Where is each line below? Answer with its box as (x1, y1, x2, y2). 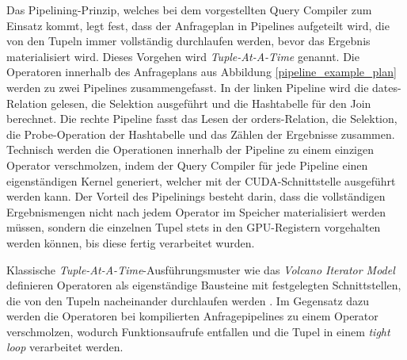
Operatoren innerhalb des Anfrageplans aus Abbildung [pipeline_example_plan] (6, 63, 397, 80)
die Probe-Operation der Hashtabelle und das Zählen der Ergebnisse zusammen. (6, 125, 395, 142)
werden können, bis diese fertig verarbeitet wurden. (6, 234, 255, 251)
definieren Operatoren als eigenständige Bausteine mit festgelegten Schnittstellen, (6, 277, 401, 293)
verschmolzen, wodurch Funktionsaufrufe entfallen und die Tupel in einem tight (6, 323, 390, 339)
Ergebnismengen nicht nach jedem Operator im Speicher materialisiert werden (6, 203, 386, 220)
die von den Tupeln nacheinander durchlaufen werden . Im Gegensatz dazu (6, 292, 370, 308)
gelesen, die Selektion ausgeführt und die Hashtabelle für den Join (51, 94, 371, 111)
